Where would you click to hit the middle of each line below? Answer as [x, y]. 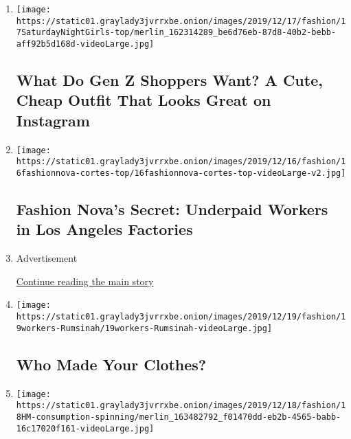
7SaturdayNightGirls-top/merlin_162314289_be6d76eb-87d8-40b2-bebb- [176, 33]
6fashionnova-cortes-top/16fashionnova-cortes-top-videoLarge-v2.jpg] [181, 173]
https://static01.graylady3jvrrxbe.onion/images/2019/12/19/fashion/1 [181, 317]
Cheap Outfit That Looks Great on [144, 100]
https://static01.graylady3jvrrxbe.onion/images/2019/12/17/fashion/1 [181, 21]
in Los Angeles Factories [104, 229]
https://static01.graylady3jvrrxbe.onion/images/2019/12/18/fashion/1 [181, 406]
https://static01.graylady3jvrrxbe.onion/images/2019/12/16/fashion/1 [181, 162]
